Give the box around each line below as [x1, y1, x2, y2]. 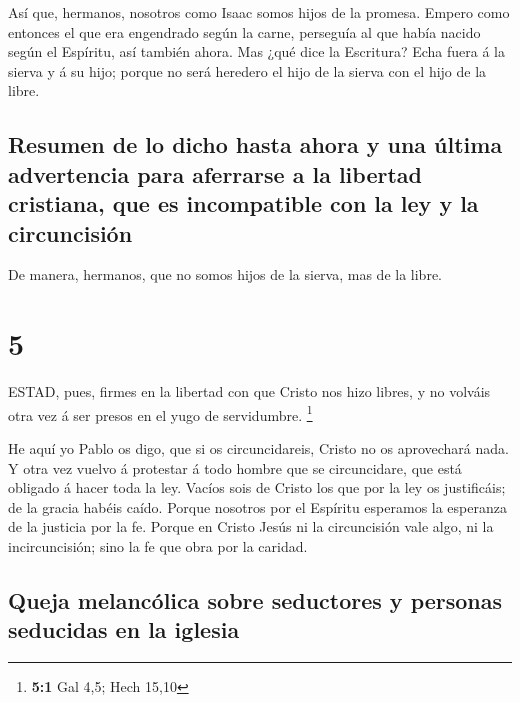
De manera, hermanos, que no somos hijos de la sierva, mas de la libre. [8, 264, 442, 285]
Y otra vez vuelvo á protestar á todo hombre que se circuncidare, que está [8, 457, 462, 478]
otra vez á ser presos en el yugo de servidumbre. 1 [8, 401, 313, 425]
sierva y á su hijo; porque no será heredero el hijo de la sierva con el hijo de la [8, 60, 487, 81]
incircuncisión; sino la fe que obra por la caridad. [8, 535, 308, 556]
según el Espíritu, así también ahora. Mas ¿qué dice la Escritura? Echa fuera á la [8, 41, 505, 62]
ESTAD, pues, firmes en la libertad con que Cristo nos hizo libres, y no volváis [8, 381, 491, 402]
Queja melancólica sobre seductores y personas [8, 584, 503, 615]
